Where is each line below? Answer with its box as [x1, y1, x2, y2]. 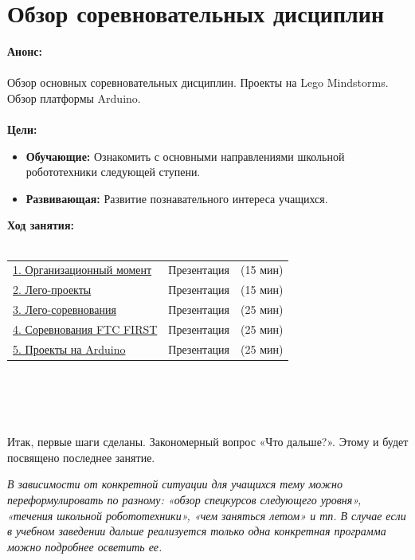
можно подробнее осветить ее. [7, 538, 162, 554]
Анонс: [7, 43, 42, 60]
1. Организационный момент [13, 261, 152, 278]
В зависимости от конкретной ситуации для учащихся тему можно [7, 476, 343, 492]
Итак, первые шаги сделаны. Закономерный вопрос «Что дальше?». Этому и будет [7, 433, 409, 450]
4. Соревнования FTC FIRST [13, 320, 158, 337]
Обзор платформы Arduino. [7, 89, 141, 106]
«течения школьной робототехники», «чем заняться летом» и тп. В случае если [7, 507, 406, 523]
